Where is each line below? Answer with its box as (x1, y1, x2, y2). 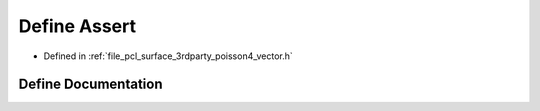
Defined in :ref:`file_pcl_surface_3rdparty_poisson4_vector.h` (43, 50, 294, 62)
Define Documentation (18, 76, 163, 93)
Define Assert (18, 15, 137, 37)
